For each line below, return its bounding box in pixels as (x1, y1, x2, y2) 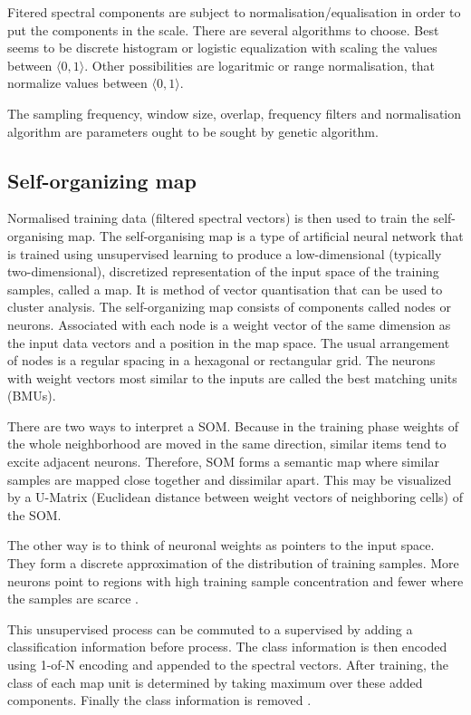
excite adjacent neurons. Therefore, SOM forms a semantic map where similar (7, 452, 439, 471)
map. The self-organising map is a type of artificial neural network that (68, 226, 464, 245)
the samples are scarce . (7, 589, 139, 608)
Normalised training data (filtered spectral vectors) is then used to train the (7, 208, 429, 227)
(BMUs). (7, 386, 56, 405)
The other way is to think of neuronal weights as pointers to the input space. (7, 536, 435, 555)
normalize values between (7, 73, 148, 92)
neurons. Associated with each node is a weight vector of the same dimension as (7, 314, 451, 333)
